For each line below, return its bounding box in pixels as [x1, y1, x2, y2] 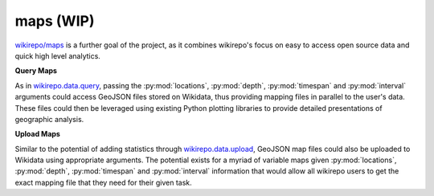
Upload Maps [14, 129, 60, 139]
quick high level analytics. [14, 51, 100, 60]
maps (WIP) [14, 12, 95, 30]
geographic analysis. [14, 114, 84, 124]
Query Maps [14, 66, 58, 76]
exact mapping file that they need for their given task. [14, 178, 192, 187]
